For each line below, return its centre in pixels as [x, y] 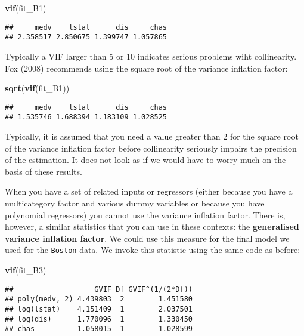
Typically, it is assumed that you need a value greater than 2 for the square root [152, 136]
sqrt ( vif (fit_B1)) [37, 88]
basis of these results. [44, 171]
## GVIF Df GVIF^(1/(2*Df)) [99, 289]
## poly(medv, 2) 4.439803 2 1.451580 [99, 299]
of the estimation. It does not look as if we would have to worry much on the [145, 160]
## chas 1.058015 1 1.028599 [99, 329]
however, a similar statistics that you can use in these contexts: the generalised [152, 226]
